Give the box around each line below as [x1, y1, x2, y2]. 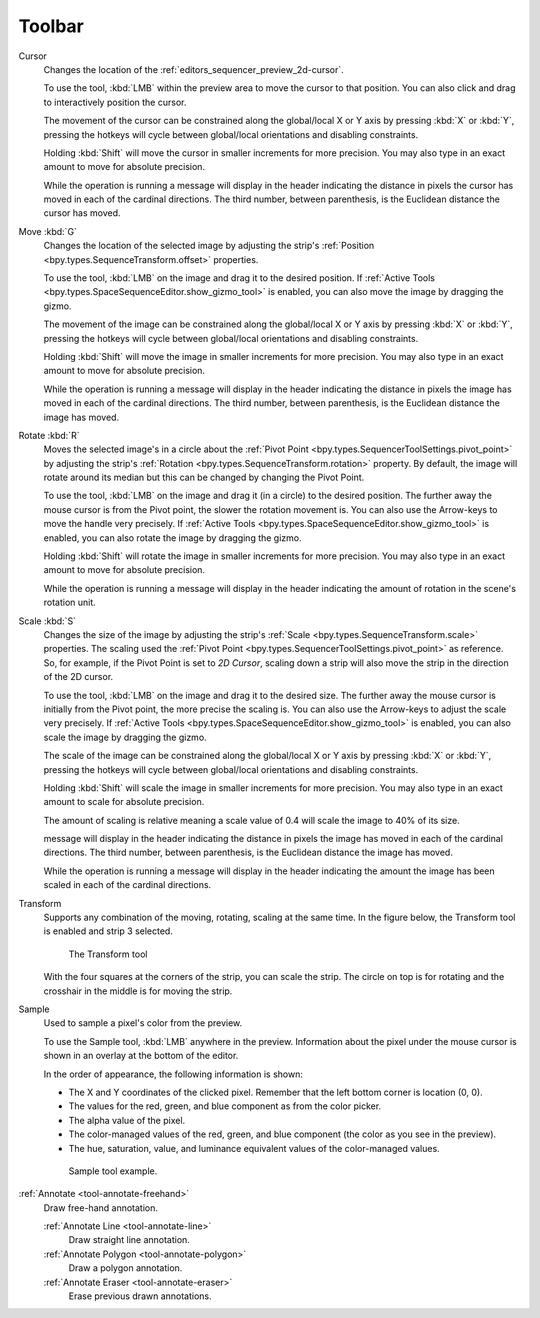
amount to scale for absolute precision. [43, 796, 205, 808]
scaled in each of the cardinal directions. [43, 879, 212, 891]
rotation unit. [43, 596, 97, 609]
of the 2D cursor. [43, 671, 114, 683]
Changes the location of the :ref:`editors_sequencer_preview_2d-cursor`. [43, 63, 344, 75]
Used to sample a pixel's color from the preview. [43, 1017, 243, 1029]
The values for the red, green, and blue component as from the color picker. [68, 1100, 382, 1112]
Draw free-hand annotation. [43, 1201, 159, 1214]
